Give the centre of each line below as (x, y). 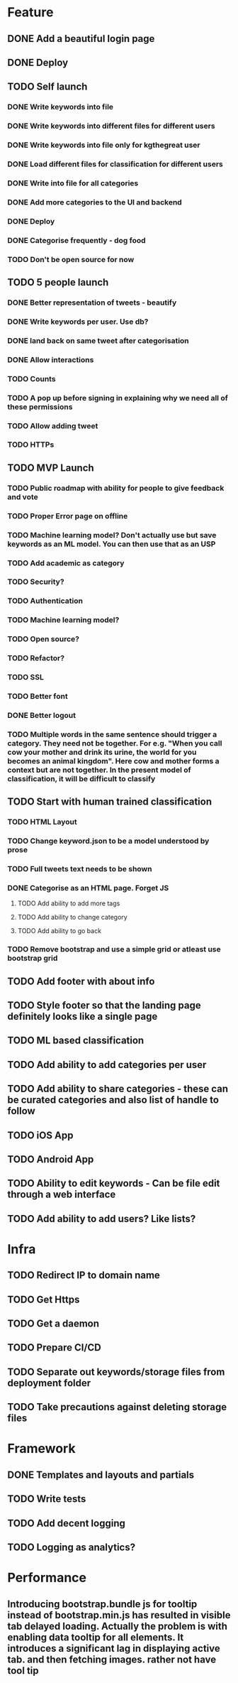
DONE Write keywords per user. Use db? (78, 322)
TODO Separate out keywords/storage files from (116, 1372)
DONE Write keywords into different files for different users (111, 126)
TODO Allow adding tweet (53, 425)
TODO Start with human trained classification (110, 802)
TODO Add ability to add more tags (69, 903)
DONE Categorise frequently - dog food (77, 240)
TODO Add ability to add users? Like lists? (102, 1219)
